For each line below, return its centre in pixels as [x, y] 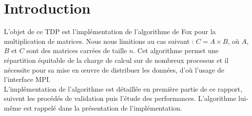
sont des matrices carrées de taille [77, 50]
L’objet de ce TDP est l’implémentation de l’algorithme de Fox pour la [110, 31]
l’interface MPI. [27, 79]
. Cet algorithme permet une [176, 50]
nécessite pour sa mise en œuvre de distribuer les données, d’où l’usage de [114, 69]
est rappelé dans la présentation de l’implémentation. [103, 107]
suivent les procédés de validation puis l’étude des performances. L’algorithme [120, 98]
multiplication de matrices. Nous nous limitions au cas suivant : [99, 41]
